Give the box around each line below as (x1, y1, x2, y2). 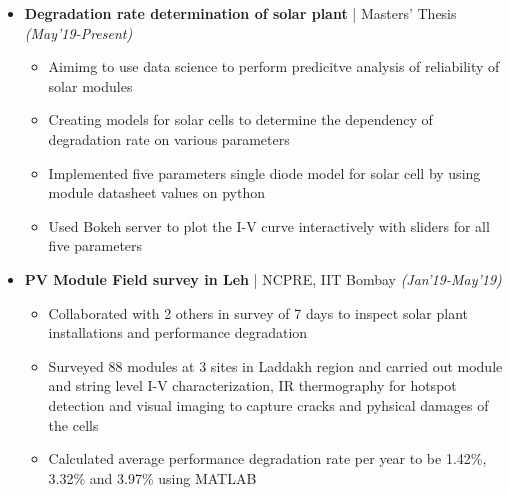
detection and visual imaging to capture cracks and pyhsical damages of (48, 394, 489, 415)
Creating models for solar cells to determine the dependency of (48, 109, 433, 130)
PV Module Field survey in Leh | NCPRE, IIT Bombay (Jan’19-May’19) (24, 268, 502, 289)
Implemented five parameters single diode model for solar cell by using (48, 162, 481, 183)
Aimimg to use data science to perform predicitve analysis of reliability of (48, 56, 500, 77)
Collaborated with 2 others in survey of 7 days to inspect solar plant (48, 302, 468, 323)
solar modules (48, 75, 133, 96)
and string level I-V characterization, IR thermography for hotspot (48, 375, 457, 396)
